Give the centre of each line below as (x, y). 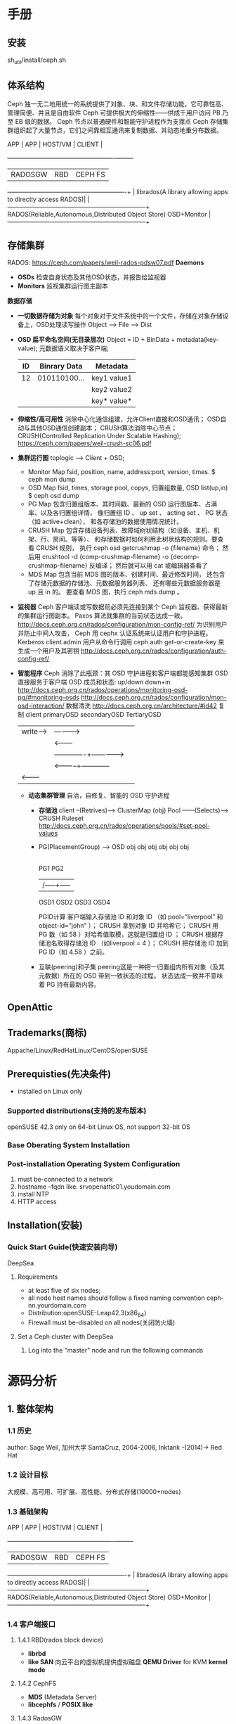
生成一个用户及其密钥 (48, 651)
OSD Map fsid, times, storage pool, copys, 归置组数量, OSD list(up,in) (128, 488)
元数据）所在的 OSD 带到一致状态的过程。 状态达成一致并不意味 (131, 976)
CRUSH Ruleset (61, 818)
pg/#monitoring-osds (48, 698)
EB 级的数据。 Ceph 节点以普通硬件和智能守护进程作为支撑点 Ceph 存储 (119, 121)
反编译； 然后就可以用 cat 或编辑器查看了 (149, 566)
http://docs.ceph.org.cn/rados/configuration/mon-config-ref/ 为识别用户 (122, 625)
